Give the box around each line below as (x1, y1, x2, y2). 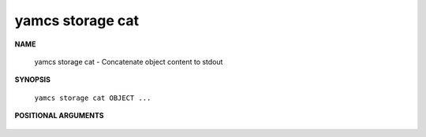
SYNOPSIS (14, 75, 51, 84)
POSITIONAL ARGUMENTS (14, 111, 104, 120)
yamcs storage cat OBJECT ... (34, 93, 151, 102)
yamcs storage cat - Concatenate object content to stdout (34, 57, 223, 66)
